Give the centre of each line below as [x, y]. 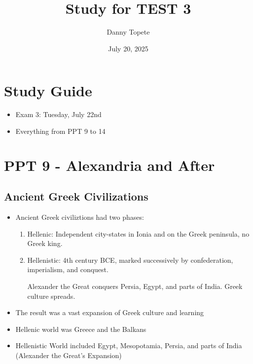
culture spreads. [51, 296]
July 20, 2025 [128, 48]
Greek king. [45, 243]
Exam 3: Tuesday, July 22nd [58, 114]
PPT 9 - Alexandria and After [109, 165]
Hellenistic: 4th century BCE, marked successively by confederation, [130, 260]
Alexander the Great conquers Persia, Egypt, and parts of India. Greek [135, 286]
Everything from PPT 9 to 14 [60, 131]
